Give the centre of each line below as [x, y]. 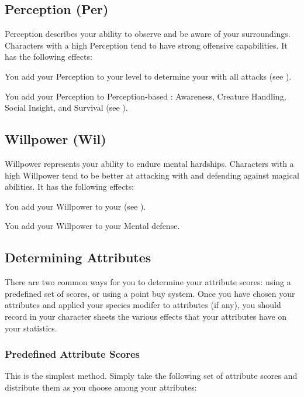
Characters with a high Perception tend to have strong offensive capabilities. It [146, 45]
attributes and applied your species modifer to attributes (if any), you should [143, 305]
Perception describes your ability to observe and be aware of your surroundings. [148, 34]
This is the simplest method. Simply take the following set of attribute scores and [151, 376]
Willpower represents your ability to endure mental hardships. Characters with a [149, 163]
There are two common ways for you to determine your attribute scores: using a [148, 282]
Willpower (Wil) [56, 139]
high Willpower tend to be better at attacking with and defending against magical [152, 175]
